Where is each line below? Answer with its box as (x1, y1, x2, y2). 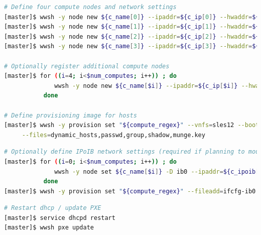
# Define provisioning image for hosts (4, 111, 137, 119)
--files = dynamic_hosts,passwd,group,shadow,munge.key (22, 131, 205, 139)
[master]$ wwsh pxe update (4, 224, 94, 231)
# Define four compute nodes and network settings (4, 4, 177, 11)
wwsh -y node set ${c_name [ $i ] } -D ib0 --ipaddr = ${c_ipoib (54, 168, 256, 175)
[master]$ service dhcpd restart (4, 214, 115, 221)
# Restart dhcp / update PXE (4, 204, 101, 212)
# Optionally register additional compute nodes (4, 62, 170, 70)
